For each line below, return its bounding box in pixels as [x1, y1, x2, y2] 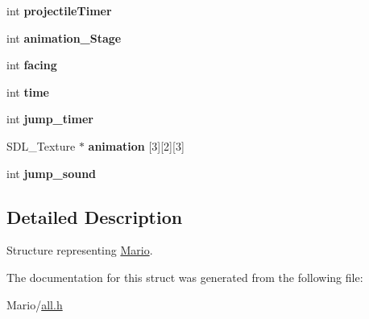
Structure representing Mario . [6, 242, 153, 259]
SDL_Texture [6, 137, 76, 154]
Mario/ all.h [6, 296, 63, 313]
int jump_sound [6, 164, 97, 181]
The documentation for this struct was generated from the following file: [6, 268, 363, 285]
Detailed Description [6, 204, 183, 229]
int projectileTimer [6, 2, 112, 19]
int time [6, 83, 49, 100]
